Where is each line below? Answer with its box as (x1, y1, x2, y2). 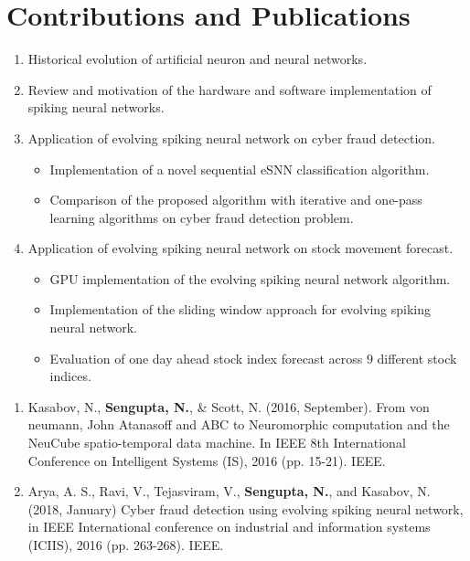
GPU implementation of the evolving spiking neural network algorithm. (49, 269, 451, 288)
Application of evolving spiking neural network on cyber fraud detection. (27, 128, 435, 147)
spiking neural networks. (27, 98, 165, 117)
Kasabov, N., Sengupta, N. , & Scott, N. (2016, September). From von (27, 397, 430, 416)
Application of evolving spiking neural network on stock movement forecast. (27, 238, 454, 258)
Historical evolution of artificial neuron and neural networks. (27, 49, 368, 69)
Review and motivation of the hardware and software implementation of (27, 79, 432, 99)
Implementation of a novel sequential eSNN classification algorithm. (49, 159, 430, 178)
